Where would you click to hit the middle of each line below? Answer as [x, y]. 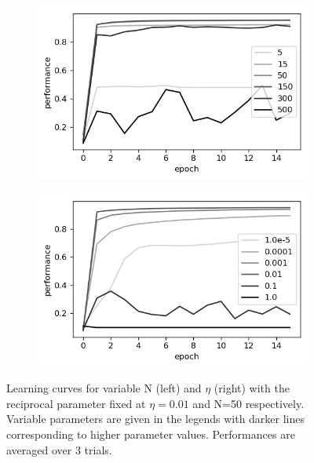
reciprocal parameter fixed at [76, 403]
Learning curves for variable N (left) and [104, 388]
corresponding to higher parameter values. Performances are [151, 434]
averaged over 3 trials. [59, 449]
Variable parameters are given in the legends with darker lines [156, 419]
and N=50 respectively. [248, 403]
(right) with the [252, 388]
